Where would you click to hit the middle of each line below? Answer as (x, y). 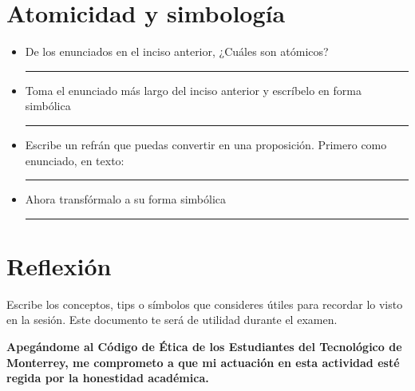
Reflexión (59, 265)
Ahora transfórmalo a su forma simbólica (126, 199)
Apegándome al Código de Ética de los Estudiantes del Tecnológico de (204, 346)
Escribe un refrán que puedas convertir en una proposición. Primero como (206, 144)
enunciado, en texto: (75, 160)
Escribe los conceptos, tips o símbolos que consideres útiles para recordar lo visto (205, 304)
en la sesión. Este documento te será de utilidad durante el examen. (172, 320)
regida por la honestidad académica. (108, 378)
